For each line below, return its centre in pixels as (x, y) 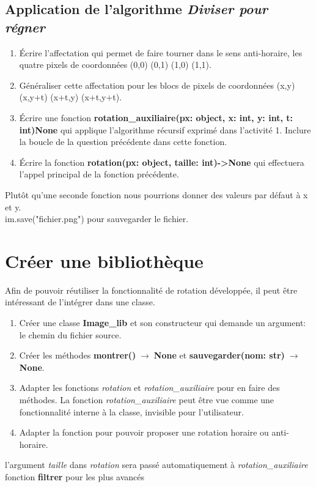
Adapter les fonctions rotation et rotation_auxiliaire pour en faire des (149, 388)
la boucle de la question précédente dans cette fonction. (123, 142)
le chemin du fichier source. (70, 334)
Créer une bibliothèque (104, 260)
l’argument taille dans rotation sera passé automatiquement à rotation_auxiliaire (156, 465)
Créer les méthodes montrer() (78, 355)
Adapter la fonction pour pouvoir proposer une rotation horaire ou (144, 432)
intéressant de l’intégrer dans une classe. (80, 302)
